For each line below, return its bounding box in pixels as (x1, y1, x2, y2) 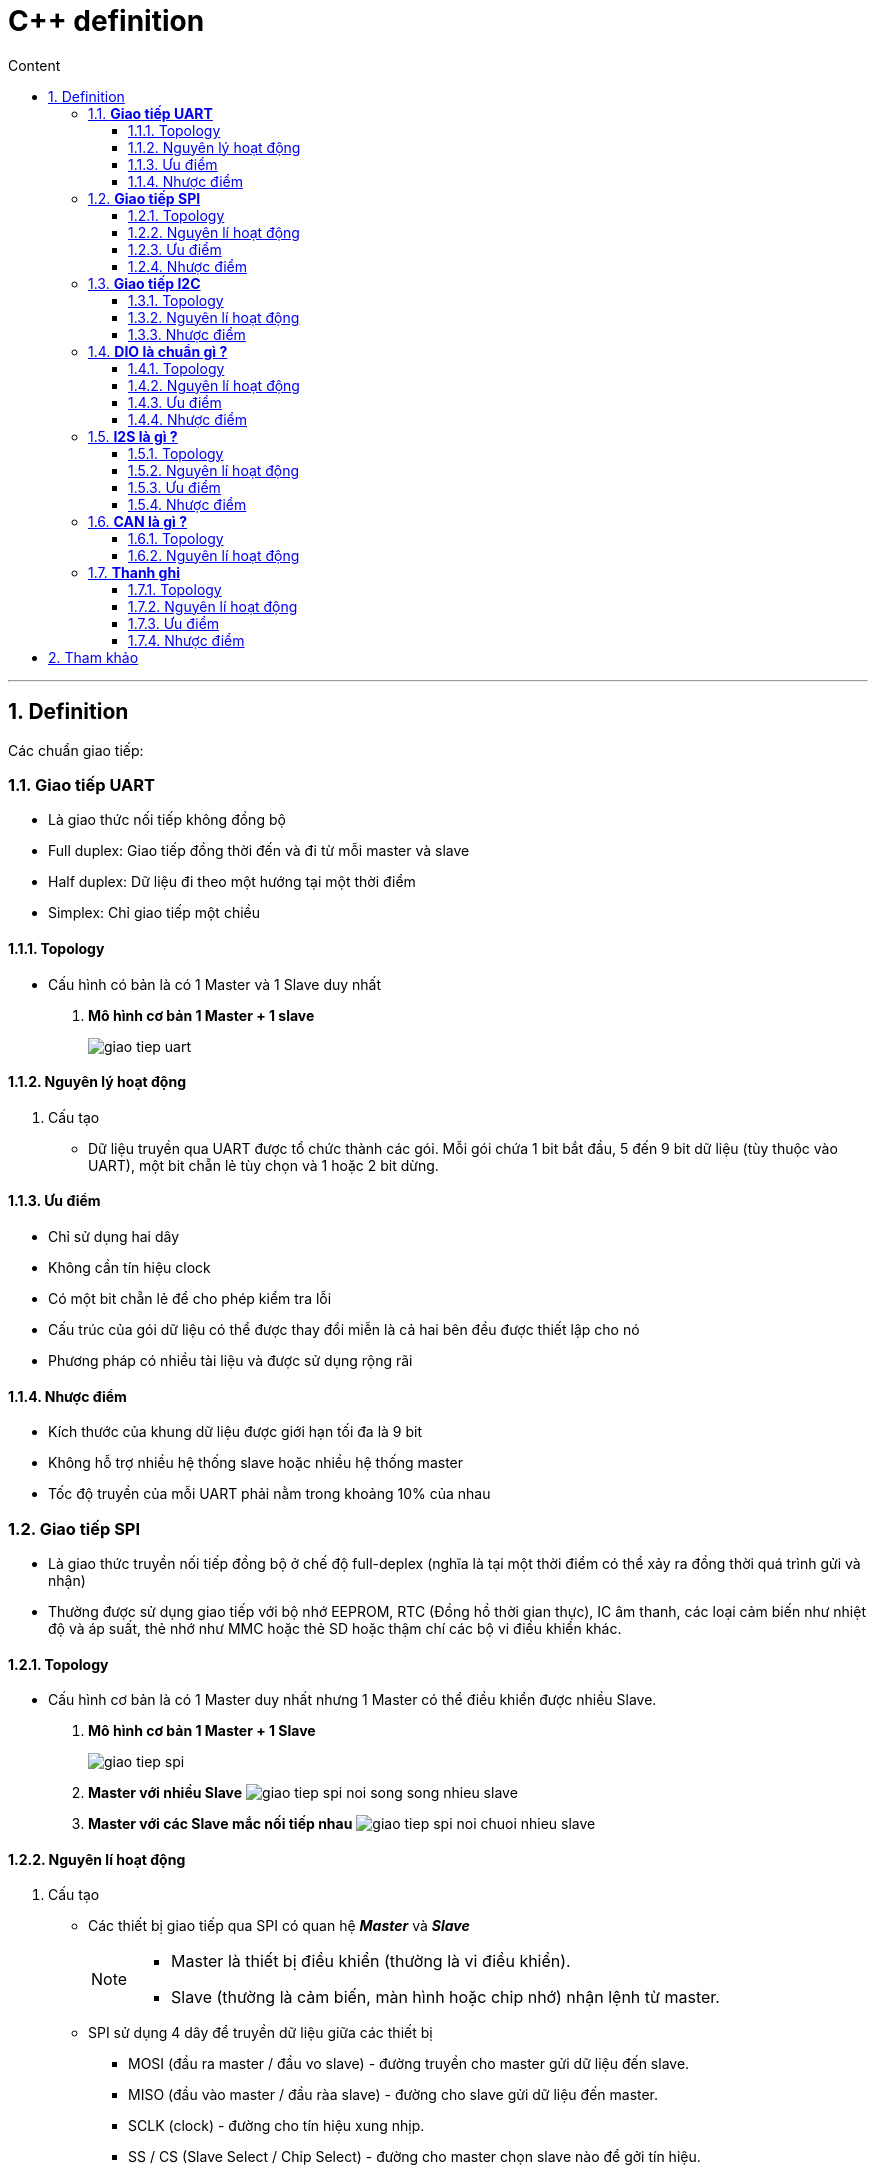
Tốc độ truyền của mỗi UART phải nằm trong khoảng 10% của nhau (48, 1485, 491, 1503)
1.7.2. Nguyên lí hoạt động (128, 597, 298, 615)
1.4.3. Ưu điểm (128, 393, 222, 411)
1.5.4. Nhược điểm (128, 495, 247, 513)
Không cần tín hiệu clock (48, 1259, 211, 1276)
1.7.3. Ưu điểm (128, 614, 220, 632)
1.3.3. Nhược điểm (128, 325, 246, 343)
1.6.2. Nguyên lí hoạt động (128, 546, 300, 564)
